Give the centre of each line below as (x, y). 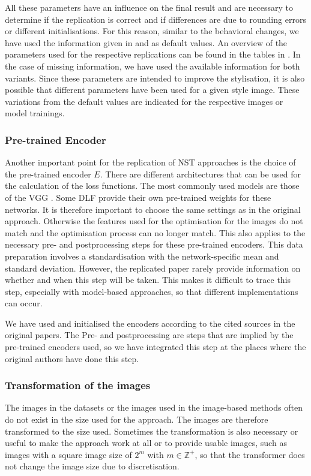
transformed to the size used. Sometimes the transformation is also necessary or (152, 431)
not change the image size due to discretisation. (92, 466)
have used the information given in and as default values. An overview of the (146, 42)
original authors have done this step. (72, 358)
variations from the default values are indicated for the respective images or (144, 101)
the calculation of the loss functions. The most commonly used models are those (152, 186)
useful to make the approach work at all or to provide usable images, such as (146, 443)
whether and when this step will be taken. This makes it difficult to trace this (148, 280)
